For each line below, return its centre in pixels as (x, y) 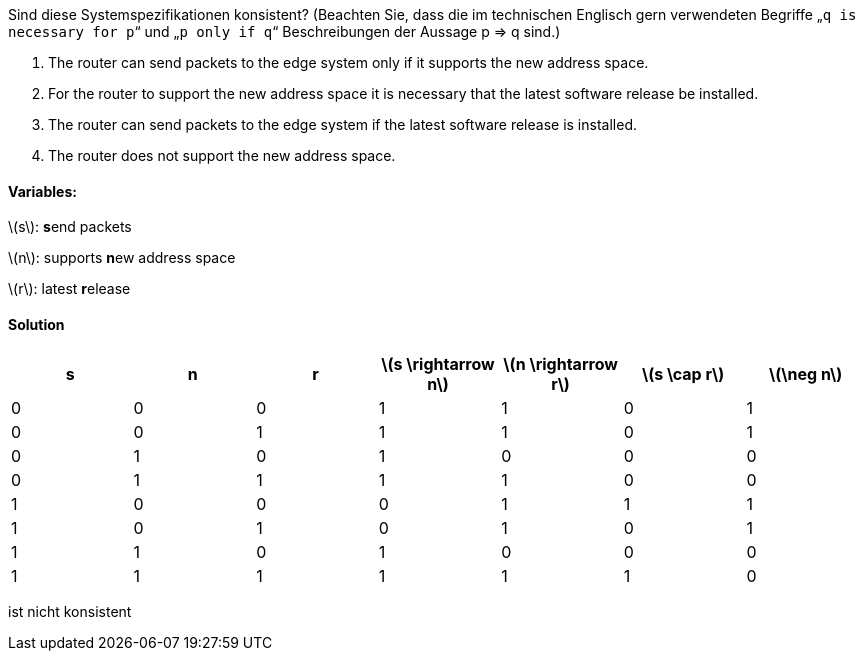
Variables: (42, 191)
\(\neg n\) (806, 374)
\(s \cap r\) (683, 374)
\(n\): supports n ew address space (122, 258)
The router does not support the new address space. (222, 155)
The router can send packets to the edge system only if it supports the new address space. (348, 62)
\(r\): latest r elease (69, 289)
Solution (36, 324)
